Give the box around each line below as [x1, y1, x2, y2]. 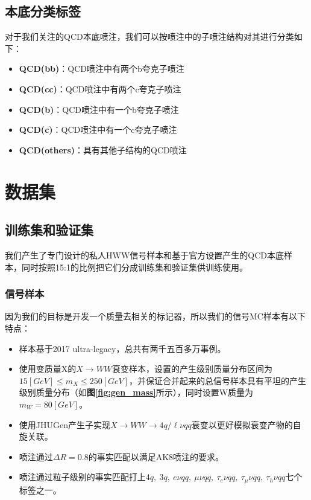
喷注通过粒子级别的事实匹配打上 [19, 470, 146, 483]
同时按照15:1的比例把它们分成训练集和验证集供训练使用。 [21, 260, 248, 273]
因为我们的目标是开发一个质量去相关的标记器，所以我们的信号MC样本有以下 [5, 310, 306, 322]
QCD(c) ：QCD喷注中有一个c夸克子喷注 [19, 123, 177, 136]
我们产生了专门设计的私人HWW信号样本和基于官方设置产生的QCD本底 [5, 248, 284, 261]
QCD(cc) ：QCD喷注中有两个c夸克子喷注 [19, 82, 181, 95]
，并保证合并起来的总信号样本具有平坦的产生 [129, 374, 307, 386]
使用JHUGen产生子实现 [19, 418, 110, 431]
